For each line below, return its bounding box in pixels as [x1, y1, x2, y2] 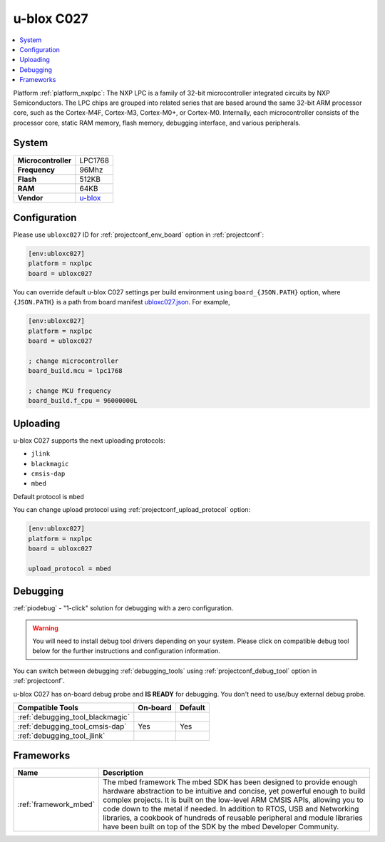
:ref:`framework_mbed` [17, 799, 96, 809]
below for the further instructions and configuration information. [32, 647, 220, 655]
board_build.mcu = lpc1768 [28, 367, 123, 375]
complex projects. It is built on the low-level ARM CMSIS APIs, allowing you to [102, 795, 364, 805]
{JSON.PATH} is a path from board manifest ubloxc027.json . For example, [13, 298, 231, 307]
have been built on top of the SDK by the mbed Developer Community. [102, 822, 339, 832]
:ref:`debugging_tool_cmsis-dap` [17, 721, 128, 731]
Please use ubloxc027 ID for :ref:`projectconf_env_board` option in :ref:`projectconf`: [13, 230, 265, 239]
